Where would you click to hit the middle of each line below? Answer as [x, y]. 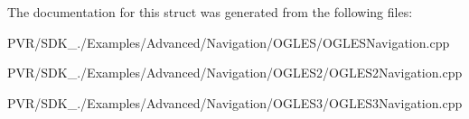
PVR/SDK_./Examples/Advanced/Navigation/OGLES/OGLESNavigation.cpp [229, 42]
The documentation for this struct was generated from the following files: [210, 12]
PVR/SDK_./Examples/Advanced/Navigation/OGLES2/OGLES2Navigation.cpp [235, 73]
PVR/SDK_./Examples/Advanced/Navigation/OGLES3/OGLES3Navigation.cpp [235, 102]
